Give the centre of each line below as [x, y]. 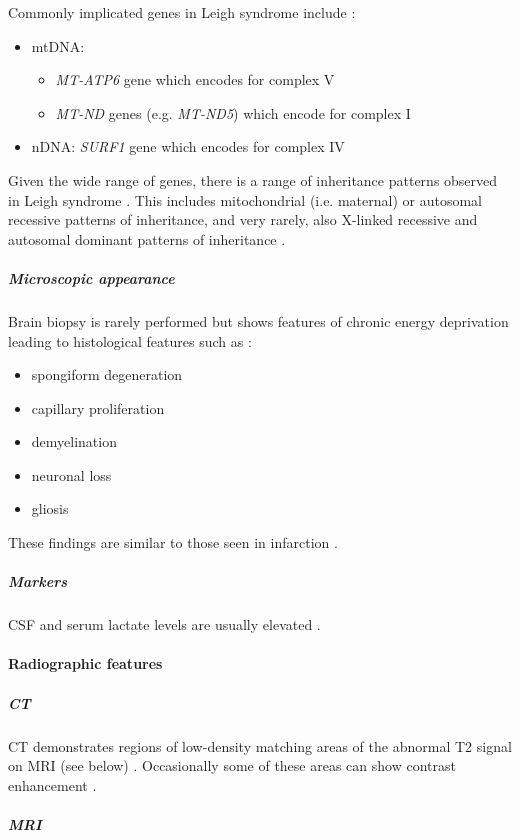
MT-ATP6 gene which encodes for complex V [195, 79]
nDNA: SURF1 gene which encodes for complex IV [188, 146]
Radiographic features [85, 663]
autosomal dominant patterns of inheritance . [147, 238]
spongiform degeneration [107, 374]
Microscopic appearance [91, 277]
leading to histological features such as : [130, 340]
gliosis [50, 508]
